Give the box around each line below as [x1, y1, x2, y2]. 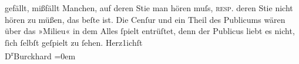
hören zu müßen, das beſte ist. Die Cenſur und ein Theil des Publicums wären [5, 13, 285, 25]
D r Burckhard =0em [5, 48, 76, 62]
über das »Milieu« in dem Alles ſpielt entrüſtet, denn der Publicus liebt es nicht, [5, 25, 295, 37]
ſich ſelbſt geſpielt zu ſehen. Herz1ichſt [5, 36, 143, 48]
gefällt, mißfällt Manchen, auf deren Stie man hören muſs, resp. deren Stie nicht [5, 2, 293, 14]
